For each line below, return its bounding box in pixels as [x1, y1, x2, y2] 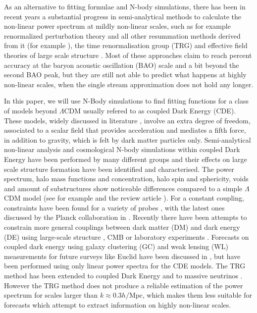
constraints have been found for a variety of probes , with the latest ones [4, 202, 225, 212]
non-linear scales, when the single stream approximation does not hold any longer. [4, 79, 254, 89]
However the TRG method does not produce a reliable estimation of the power [4, 280, 243, 290]
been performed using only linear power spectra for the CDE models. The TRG [4, 261, 246, 271]
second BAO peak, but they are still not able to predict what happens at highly [4, 69, 247, 80]
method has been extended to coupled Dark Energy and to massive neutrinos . [4, 270, 243, 281]
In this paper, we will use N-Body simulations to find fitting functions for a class [4, 96, 249, 106]
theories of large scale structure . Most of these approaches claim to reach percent [4, 50, 252, 60]
